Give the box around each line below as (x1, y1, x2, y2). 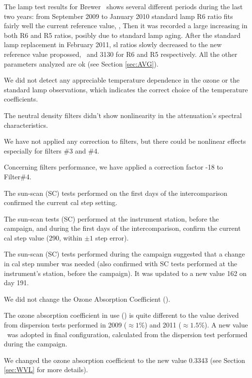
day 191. (4, 277, 29, 288)
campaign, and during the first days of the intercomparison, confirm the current (4, 223, 241, 233)
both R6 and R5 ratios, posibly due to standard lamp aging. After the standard (4, 30, 241, 40)
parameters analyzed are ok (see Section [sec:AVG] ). (4, 58, 158, 69)
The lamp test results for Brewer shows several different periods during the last (4, 1, 243, 11)
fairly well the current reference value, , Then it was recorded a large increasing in (4, 20, 248, 31)
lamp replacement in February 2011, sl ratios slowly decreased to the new (4, 39, 222, 50)
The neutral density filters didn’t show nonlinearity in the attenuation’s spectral (4, 110, 242, 120)
